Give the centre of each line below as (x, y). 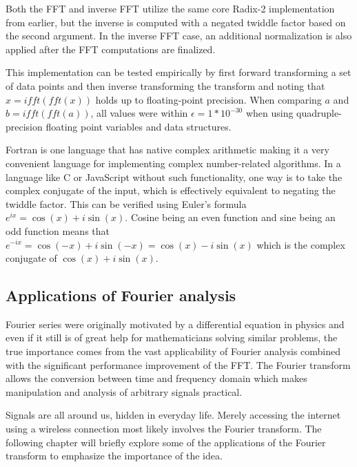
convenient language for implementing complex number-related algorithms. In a (173, 163)
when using (269, 113)
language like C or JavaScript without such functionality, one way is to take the (174, 177)
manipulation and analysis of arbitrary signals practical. (124, 391)
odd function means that (58, 230)
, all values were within (139, 113)
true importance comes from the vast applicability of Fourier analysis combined (173, 351)
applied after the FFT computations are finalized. (111, 49)
